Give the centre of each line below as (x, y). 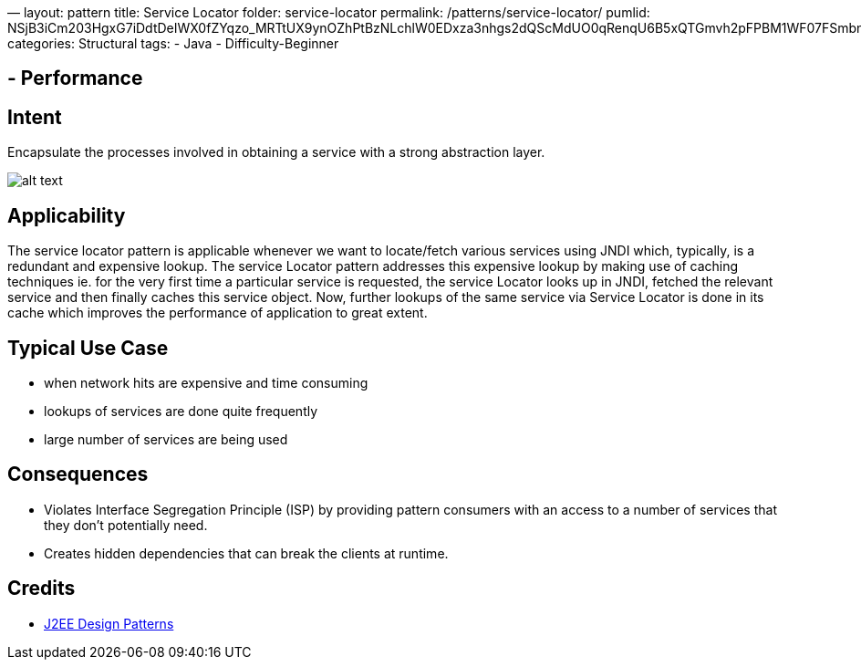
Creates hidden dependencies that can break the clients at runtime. (246, 553)
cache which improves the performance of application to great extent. (218, 313)
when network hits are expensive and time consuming (206, 382)
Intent (35, 117)
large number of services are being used (166, 439)
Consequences (78, 474)
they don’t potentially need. (126, 525)
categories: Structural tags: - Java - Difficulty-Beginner (173, 43)
